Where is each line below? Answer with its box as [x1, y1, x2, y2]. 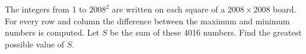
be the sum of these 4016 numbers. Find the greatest [110, 26, 302, 39]
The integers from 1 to [5, 3, 87, 15]
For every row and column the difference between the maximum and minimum [5, 14, 290, 27]
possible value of [5, 37, 65, 50]
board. [273, 3, 297, 15]
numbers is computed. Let [5, 26, 100, 39]
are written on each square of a [111, 3, 225, 15]
